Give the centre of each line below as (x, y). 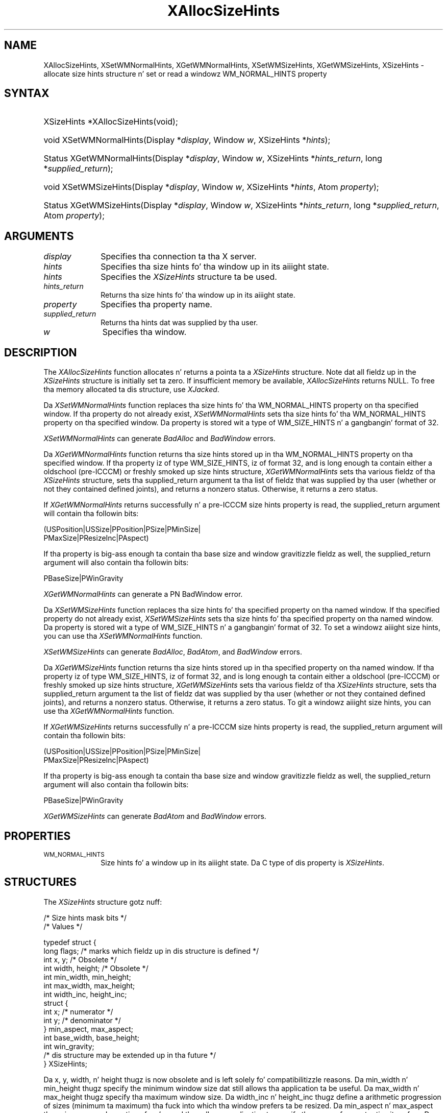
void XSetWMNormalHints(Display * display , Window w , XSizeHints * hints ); (187, 140)
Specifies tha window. (144, 332)
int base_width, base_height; (92, 1037)
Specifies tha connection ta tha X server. (179, 257)
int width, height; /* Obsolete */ (96, 968)
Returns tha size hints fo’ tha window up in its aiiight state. (198, 295)
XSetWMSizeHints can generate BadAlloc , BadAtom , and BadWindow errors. (173, 652)
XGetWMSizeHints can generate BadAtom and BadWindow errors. (155, 816)
